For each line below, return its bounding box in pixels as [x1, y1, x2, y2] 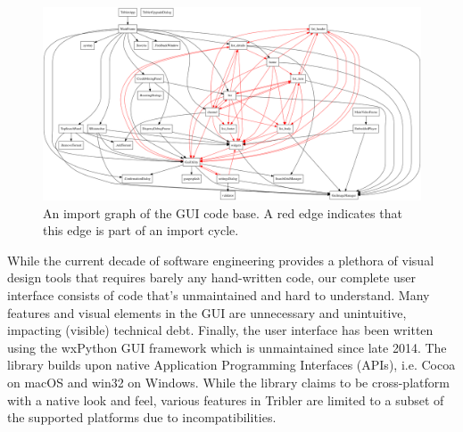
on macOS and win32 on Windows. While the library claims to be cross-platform [7, 372, 450, 391]
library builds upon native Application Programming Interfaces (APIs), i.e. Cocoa [7, 355, 456, 374]
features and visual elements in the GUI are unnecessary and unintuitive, [7, 303, 407, 322]
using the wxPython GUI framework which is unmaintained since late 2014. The [7, 338, 447, 356]
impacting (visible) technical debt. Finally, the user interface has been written [7, 321, 434, 339]
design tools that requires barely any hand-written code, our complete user [7, 268, 416, 287]
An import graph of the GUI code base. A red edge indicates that [43, 203, 402, 222]
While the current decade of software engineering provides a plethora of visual [7, 250, 434, 269]
